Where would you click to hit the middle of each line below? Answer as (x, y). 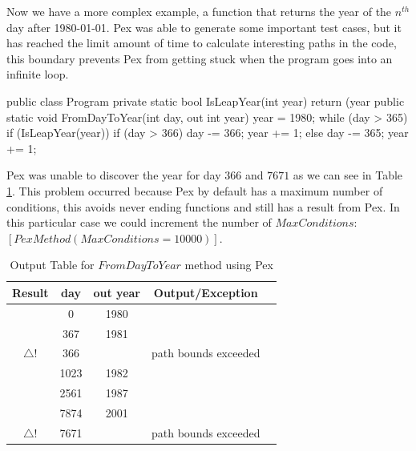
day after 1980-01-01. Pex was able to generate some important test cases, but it (204, 27)
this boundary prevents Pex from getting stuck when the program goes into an (200, 58)
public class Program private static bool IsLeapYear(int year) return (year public (206, 101)
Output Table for (52, 265)
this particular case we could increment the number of (139, 222)
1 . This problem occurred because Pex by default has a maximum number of (195, 190)
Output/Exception (206, 292)
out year (117, 292)
